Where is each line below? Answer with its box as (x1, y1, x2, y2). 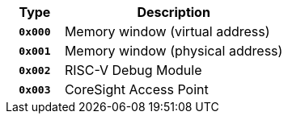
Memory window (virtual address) (64, 23, 270, 39)
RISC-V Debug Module (64, 62, 202, 78)
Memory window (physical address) (64, 43, 283, 59)
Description (137, 4, 210, 20)
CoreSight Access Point (64, 81, 209, 97)
